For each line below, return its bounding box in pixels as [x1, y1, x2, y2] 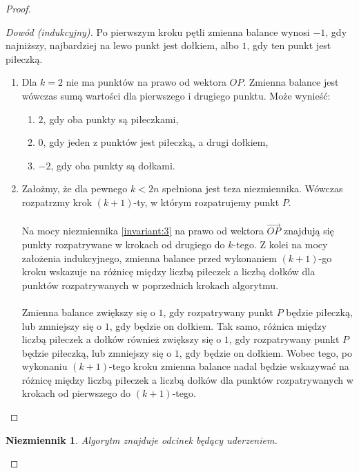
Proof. [6, 1, 31, 15]
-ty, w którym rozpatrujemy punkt [133, 194, 280, 209]
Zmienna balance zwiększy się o [21, 304, 155, 319]
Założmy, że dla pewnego [21, 181, 128, 196]
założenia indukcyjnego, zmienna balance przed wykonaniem [21, 250, 277, 265]
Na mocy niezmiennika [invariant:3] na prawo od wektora [21, 223, 264, 238]
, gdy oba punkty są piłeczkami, [43, 111, 179, 126]
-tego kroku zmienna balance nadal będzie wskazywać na [109, 359, 349, 373]
